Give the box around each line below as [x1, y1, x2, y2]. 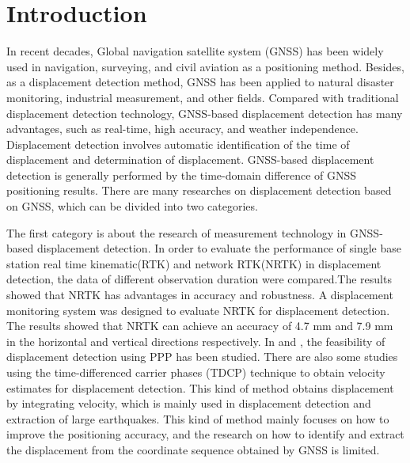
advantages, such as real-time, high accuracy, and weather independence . [6, 120, 359, 137]
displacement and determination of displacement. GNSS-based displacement [6, 151, 374, 168]
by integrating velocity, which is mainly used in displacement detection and [6, 395, 371, 412]
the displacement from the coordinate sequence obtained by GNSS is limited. [6, 441, 380, 457]
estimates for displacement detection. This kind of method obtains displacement [6, 379, 394, 396]
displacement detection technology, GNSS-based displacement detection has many [6, 104, 403, 121]
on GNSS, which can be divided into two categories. [6, 198, 258, 214]
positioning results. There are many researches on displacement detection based [6, 182, 392, 199]
